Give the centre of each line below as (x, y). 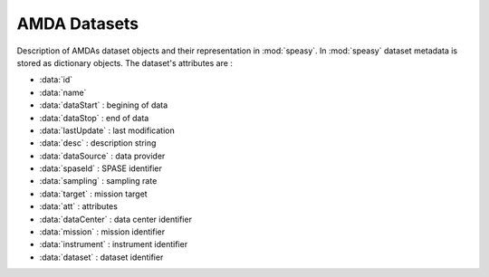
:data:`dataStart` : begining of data (104, 105)
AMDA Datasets (78, 24)
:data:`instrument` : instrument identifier (114, 244)
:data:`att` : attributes (78, 206)
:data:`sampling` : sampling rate (98, 181)
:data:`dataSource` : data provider (102, 156)
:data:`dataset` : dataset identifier (101, 257)
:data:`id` (56, 80)
